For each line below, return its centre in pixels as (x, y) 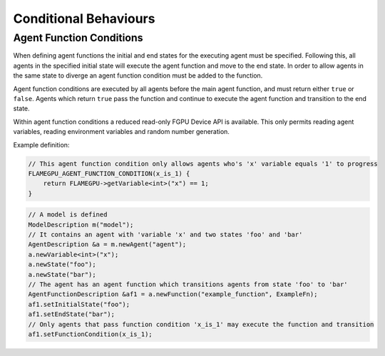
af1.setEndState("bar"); (72, 314)
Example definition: (41, 145)
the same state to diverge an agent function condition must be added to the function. (138, 75)
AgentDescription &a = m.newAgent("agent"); (107, 245)
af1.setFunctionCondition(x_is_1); (90, 334)
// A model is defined (68, 215)
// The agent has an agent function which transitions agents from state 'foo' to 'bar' (188, 284)
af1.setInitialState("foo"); (79, 304)
